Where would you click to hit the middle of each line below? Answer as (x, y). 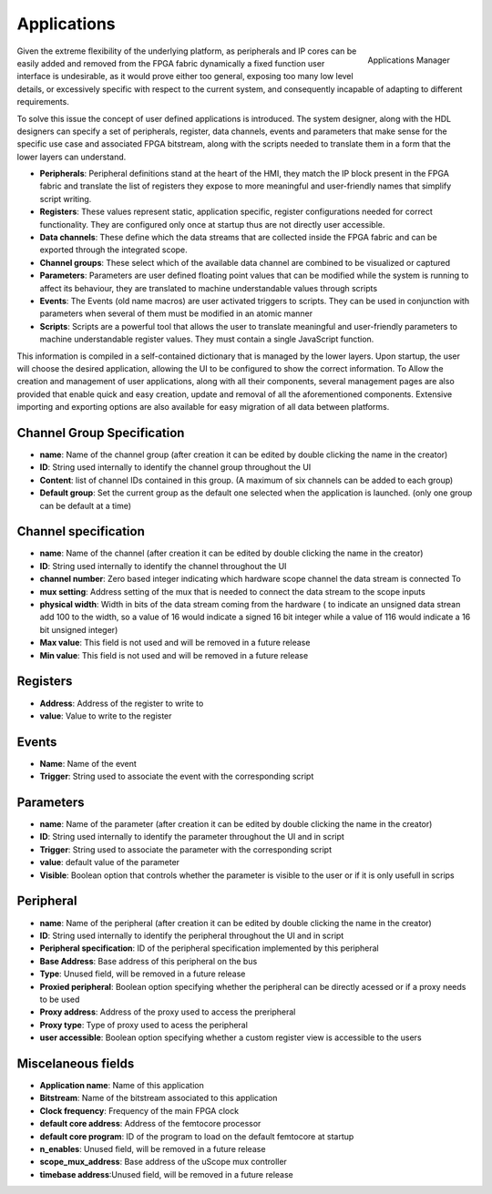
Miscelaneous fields (76, 1063)
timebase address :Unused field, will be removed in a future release (166, 1174)
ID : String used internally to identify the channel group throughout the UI (175, 467)
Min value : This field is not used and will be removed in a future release (174, 655)
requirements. (43, 102)
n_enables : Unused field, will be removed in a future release (153, 1148)
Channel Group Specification (101, 433)
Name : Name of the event (88, 763)
